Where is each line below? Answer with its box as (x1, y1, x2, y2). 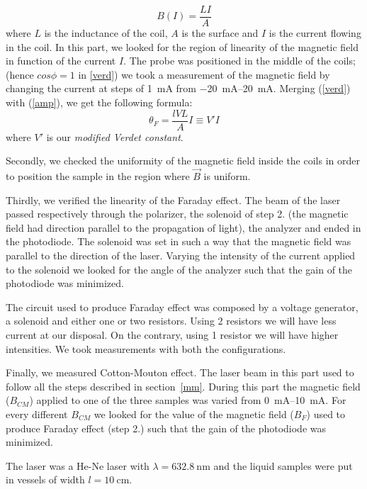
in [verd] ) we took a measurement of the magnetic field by (78, 67, 330, 81)
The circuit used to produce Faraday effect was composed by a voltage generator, (6, 299, 358, 314)
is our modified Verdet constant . (46, 129, 183, 144)
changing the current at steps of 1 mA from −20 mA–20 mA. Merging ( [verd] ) (6, 81, 351, 96)
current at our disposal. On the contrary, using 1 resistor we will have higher (6, 327, 339, 342)
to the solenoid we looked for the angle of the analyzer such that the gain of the (6, 262, 353, 276)
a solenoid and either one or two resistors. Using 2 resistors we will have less (6, 313, 337, 328)
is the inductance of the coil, (44, 26, 168, 40)
